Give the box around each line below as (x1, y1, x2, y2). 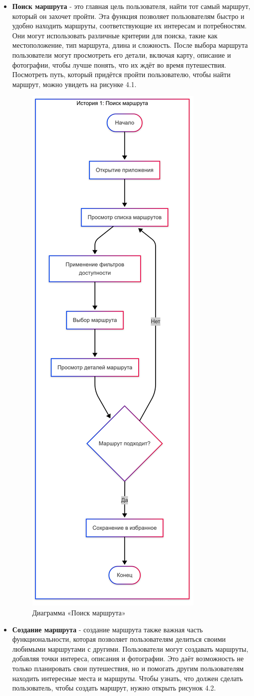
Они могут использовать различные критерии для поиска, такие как (12, 30, 218, 40)
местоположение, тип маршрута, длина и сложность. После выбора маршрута (12, 40, 248, 50)
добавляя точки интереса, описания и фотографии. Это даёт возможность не (12, 653, 244, 664)
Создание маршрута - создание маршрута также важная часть (12, 624, 203, 634)
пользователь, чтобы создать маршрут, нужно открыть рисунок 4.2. (12, 683, 216, 693)
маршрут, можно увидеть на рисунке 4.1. (12, 79, 137, 89)
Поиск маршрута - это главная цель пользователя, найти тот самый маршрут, (12, 1, 251, 11)
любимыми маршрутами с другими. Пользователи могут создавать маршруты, (12, 643, 249, 654)
